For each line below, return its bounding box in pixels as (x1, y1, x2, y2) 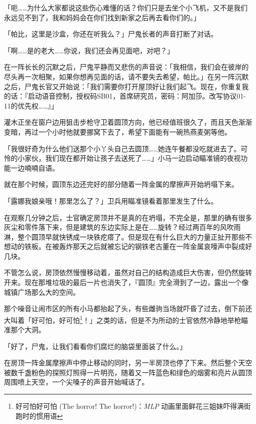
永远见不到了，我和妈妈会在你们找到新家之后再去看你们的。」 (4, 12, 200, 22)
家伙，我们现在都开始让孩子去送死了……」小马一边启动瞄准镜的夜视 (24, 153, 241, 163)
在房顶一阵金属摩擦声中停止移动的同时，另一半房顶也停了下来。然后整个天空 (4, 357, 252, 368)
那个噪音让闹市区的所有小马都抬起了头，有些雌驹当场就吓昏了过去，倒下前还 (4, 303, 252, 314)
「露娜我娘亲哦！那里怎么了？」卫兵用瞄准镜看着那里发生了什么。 (4, 195, 218, 206)
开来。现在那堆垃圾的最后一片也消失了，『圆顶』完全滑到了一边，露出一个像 (4, 277, 249, 287)
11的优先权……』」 (4, 100, 58, 110)
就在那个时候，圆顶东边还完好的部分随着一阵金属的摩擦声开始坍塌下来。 (4, 179, 238, 189)
